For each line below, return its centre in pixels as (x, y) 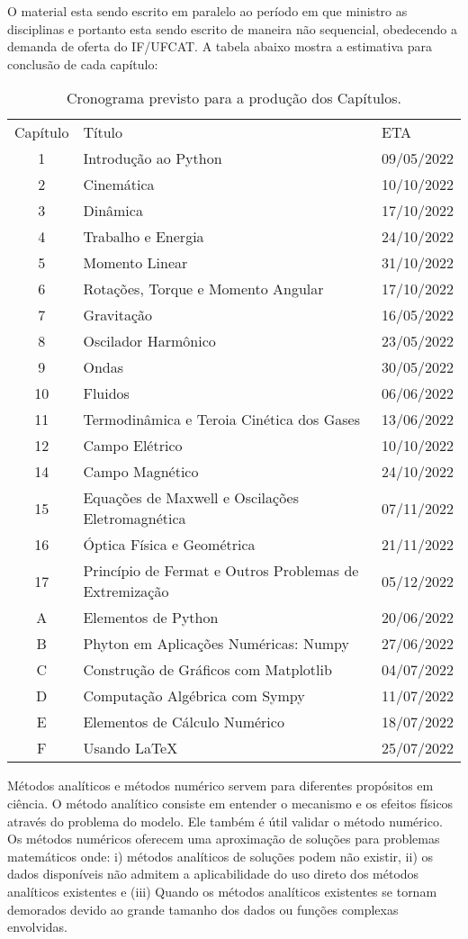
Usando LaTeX (130, 748)
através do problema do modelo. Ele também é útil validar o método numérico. (225, 821)
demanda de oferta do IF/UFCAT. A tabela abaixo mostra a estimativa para (220, 46)
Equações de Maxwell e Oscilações (191, 498)
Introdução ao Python (153, 158)
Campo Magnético (141, 472)
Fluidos (106, 393)
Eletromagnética (135, 519)
